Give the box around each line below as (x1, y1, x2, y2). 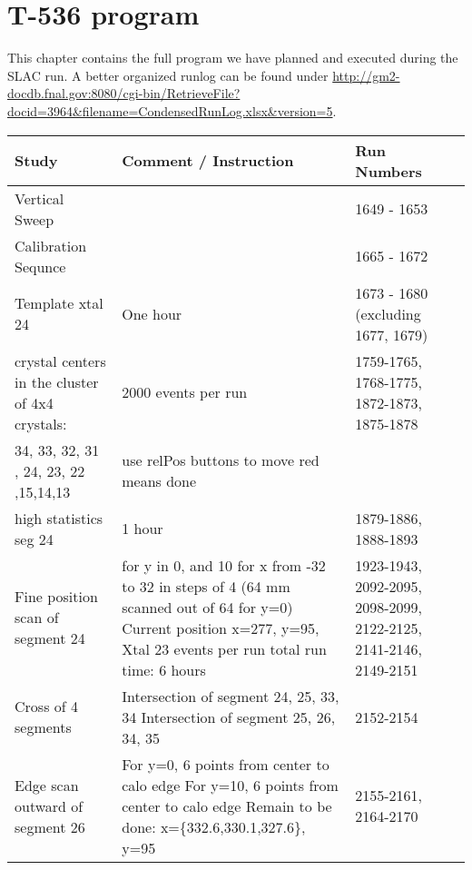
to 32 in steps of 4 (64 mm (122, 575, 290, 597)
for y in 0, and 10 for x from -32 (122, 554, 326, 576)
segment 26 (15, 816, 85, 837)
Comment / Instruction (122, 150, 294, 171)
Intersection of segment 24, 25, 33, (122, 685, 339, 707)
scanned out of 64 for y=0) (122, 596, 293, 618)
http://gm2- (332, 65, 400, 84)
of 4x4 (15, 391, 54, 413)
